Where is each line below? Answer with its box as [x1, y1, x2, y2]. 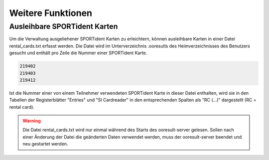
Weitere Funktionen [9, 7, 92, 18]
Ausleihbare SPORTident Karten [9, 22, 118, 31]
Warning [22, 118, 41, 124]
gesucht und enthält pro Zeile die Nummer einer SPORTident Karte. [9, 50, 147, 56]
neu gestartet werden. [22, 141, 68, 147]
